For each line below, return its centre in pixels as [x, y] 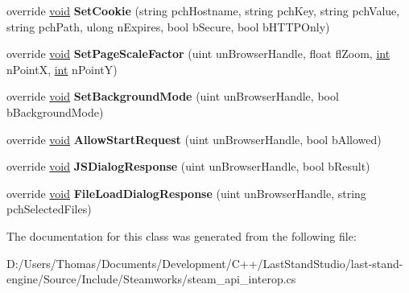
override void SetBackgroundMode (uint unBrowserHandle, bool [173, 96]
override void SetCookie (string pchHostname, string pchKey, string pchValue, [203, 10]
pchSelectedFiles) [49, 209]
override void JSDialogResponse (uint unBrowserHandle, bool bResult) [188, 166]
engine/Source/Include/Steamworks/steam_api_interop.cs [151, 279]
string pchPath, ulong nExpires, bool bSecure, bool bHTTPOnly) [168, 26]
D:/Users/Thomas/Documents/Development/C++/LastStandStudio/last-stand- [205, 263]
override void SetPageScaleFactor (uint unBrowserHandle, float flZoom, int [198, 54]
